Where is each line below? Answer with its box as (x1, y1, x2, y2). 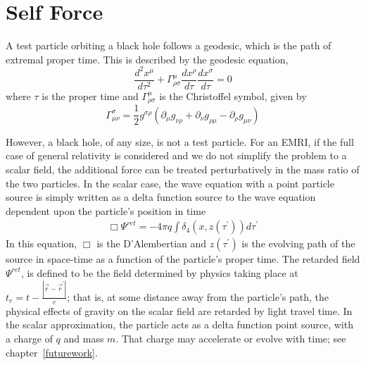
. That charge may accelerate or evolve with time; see (115, 330, 346, 345)
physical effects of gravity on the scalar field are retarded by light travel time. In (6, 303, 353, 318)
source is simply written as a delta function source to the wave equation (6, 190, 316, 204)
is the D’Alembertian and (96, 236, 207, 251)
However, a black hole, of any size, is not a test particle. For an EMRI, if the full (6, 134, 354, 149)
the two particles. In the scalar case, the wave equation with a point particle (6, 175, 334, 190)
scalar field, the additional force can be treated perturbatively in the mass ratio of (6, 161, 360, 176)
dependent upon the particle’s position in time (6, 203, 206, 218)
